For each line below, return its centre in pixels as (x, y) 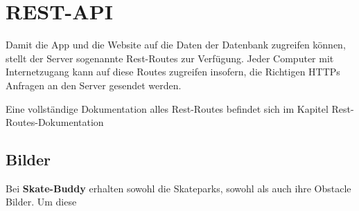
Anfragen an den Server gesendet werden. (94, 85)
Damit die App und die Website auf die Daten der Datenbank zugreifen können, (176, 45)
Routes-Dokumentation (55, 122)
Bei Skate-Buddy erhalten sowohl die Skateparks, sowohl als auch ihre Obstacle (178, 188)
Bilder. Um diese (41, 202)
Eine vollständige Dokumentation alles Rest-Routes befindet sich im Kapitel (167, 108)
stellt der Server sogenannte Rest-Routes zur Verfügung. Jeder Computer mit (170, 58)
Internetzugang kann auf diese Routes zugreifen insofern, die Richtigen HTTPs (173, 72)
